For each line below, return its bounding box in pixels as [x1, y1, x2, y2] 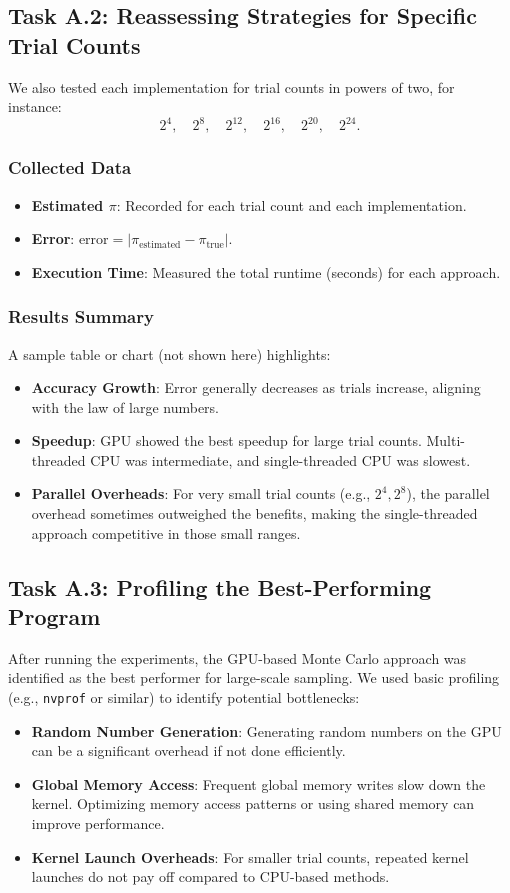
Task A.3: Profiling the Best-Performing [8, 571, 432, 602]
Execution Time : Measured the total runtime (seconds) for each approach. [31, 261, 501, 282]
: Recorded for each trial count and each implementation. [116, 194, 467, 215]
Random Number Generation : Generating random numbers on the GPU [31, 720, 502, 741]
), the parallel [406, 483, 490, 504]
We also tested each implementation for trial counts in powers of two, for [8, 76, 455, 97]
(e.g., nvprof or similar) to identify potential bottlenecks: [8, 687, 360, 708]
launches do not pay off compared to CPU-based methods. [31, 866, 390, 887]
